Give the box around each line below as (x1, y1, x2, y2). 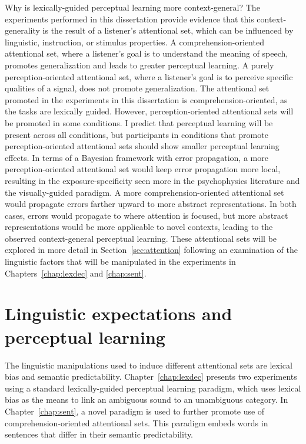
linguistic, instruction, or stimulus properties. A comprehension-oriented (5, 35, 264, 48)
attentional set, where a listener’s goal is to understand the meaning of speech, (5, 47, 288, 60)
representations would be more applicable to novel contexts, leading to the (5, 221, 273, 233)
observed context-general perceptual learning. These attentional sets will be (5, 232, 277, 244)
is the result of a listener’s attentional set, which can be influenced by (42, 24, 294, 37)
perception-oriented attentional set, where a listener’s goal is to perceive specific (5, 70, 293, 83)
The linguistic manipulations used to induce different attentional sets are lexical (5, 359, 292, 371)
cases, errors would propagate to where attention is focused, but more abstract (5, 209, 288, 221)
